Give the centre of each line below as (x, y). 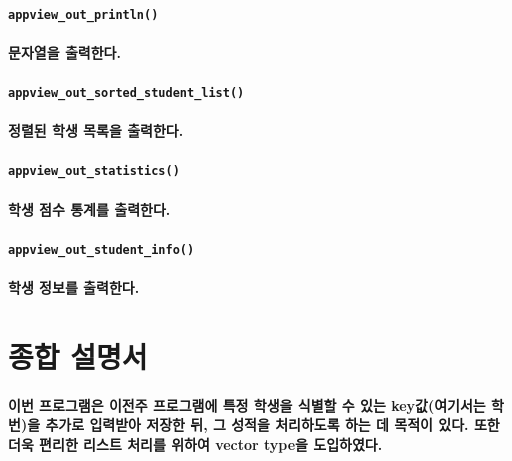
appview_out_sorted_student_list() (126, 93)
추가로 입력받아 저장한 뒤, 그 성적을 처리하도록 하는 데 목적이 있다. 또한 (272, 424)
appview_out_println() (83, 14)
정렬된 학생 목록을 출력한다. (96, 130)
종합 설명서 (78, 355)
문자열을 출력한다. (64, 51)
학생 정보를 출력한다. (74, 287)
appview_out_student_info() (101, 249)
